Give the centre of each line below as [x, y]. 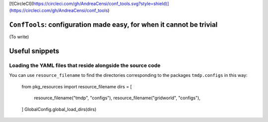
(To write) [19, 37]
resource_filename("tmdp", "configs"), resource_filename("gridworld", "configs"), [117, 98]
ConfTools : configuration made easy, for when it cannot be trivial [113, 25]
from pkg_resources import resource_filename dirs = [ [77, 86]
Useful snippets [34, 51]
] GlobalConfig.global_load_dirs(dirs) [59, 109]
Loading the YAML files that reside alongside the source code [85, 65]
